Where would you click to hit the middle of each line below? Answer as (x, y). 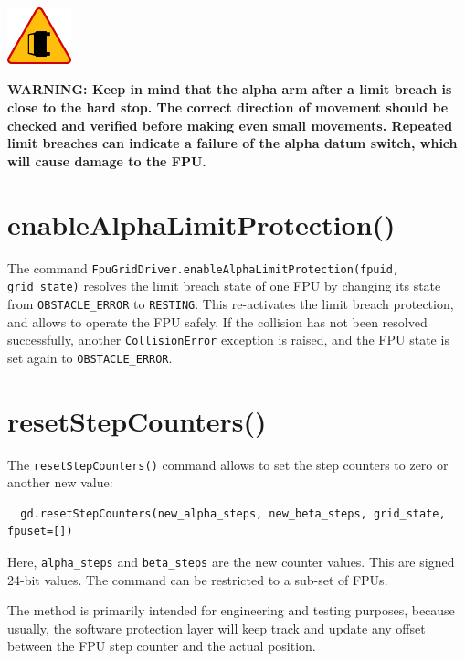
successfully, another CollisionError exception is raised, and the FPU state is (228, 340)
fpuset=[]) (40, 532)
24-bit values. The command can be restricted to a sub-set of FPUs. (198, 579)
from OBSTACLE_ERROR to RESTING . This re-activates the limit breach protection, (231, 303)
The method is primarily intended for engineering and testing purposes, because (231, 610)
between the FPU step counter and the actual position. (162, 646)
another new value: (60, 482)
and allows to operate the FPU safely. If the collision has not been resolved (217, 321)
